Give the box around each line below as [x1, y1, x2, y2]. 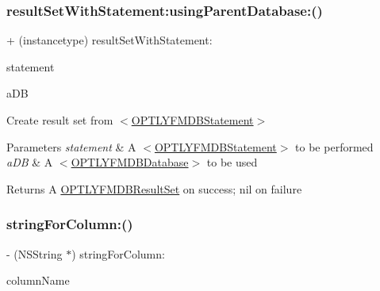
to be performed [295, 138, 374, 155]
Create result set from [6, 112, 113, 128]
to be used [206, 154, 258, 170]
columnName [6, 272, 70, 289]
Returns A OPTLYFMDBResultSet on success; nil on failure [6, 180, 302, 197]
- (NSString [6, 245, 63, 262]
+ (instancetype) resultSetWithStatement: [6, 32, 213, 48]
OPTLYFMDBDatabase [71, 154, 189, 170]
